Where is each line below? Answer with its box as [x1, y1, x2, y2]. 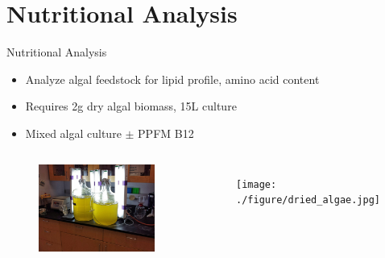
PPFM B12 [138, 124, 194, 141]
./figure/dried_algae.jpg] [236, 194, 381, 206]
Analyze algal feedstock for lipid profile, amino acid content [25, 70, 320, 87]
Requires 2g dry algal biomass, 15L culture [25, 98, 237, 114]
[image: [236, 178, 277, 190]
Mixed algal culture [25, 124, 122, 141]
